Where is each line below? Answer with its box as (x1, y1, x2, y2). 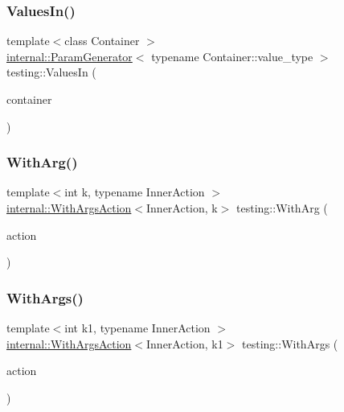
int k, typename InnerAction (64, 183, 205, 200)
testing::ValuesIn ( (6, 64, 96, 80)
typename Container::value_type (151, 47, 313, 64)
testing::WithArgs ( (242, 335, 338, 352)
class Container (64, 32, 140, 49)
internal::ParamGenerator (6, 47, 133, 64)
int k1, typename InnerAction (64, 319, 211, 336)
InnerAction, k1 (146, 335, 223, 352)
